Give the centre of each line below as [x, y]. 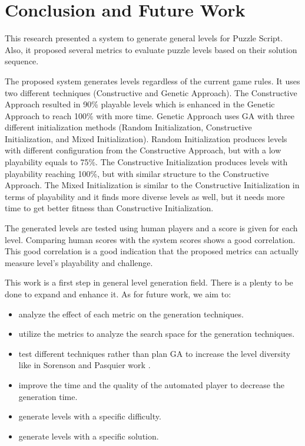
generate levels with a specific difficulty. [90, 416]
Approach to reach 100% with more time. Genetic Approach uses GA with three [150, 115]
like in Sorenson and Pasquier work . [84, 365]
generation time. [48, 396]
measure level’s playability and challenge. [79, 262]
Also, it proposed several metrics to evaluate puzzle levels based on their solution [151, 49]
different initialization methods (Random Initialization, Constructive [128, 127]
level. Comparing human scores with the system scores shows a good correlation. [150, 239]
